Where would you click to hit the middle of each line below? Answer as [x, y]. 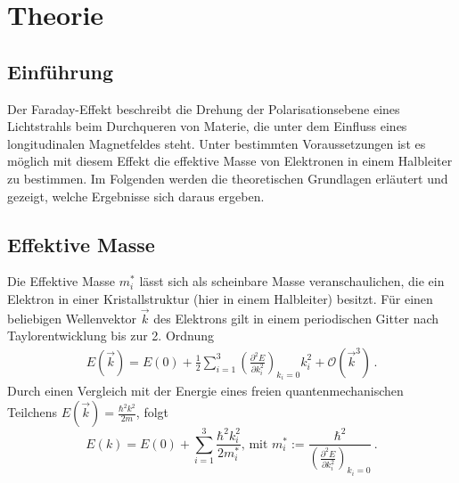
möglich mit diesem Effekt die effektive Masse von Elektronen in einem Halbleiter [230, 161]
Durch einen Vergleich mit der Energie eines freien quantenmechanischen [205, 391]
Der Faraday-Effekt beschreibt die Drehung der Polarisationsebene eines [204, 108]
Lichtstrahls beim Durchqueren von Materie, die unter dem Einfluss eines [207, 126]
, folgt [152, 412]
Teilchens [33, 412]
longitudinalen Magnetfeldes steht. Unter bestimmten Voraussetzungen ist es [217, 143]
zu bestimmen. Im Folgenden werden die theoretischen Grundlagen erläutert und [228, 178]
